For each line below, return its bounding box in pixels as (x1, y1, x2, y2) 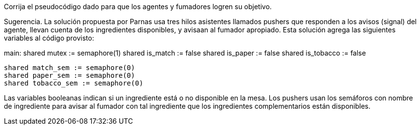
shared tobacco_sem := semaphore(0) (4, 79, 143, 87)
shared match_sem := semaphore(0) (4, 64, 135, 72)
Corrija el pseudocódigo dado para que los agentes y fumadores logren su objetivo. (4, 2, 272, 11)
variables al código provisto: (4, 34, 94, 42)
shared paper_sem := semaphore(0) (4, 72, 135, 79)
